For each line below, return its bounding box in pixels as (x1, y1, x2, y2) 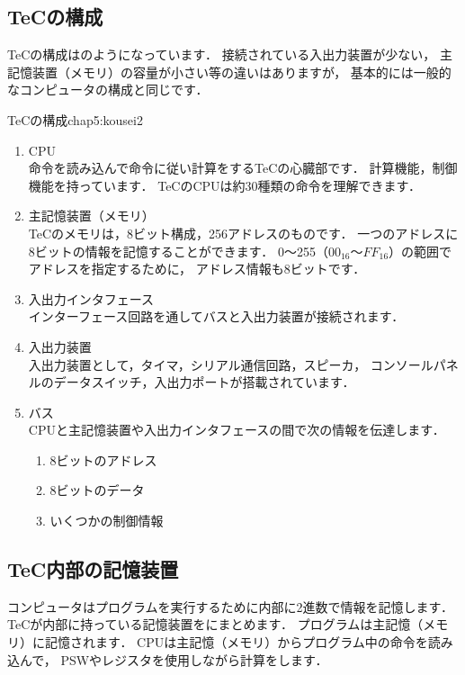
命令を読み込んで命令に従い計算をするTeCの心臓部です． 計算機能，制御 (28, 158, 458, 177)
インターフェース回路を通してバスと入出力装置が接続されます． (28, 307, 405, 326)
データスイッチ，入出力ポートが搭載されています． (53, 373, 355, 391)
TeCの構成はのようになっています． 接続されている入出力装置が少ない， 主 (7, 45, 452, 64)
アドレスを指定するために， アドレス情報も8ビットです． (28, 259, 366, 278)
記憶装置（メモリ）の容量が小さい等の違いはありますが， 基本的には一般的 (7, 62, 452, 81)
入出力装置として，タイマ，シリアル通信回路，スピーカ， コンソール (28, 355, 434, 373)
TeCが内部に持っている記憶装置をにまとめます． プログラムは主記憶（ (7, 615, 424, 634)
